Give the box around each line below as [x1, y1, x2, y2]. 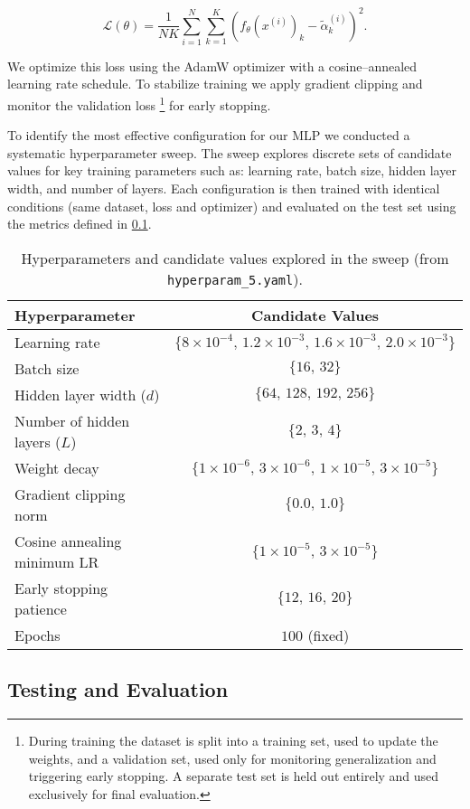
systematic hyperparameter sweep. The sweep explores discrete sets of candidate [7, 143, 452, 162]
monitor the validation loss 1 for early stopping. [7, 93, 271, 114]
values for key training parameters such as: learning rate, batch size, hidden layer [7, 161, 456, 180]
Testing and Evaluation [7, 675, 229, 703]
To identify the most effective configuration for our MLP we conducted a [7, 126, 410, 145]
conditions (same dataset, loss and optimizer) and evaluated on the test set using [7, 196, 456, 215]
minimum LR [14, 550, 99, 572]
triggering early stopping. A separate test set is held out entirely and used [28, 767, 439, 785]
